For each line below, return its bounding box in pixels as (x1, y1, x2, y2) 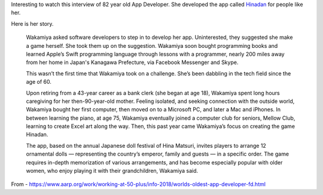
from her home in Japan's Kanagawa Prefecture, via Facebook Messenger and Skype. (26, 59, 239, 66)
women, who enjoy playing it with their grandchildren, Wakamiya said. (26, 167, 199, 175)
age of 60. (26, 78, 52, 86)
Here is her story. (11, 20, 54, 27)
